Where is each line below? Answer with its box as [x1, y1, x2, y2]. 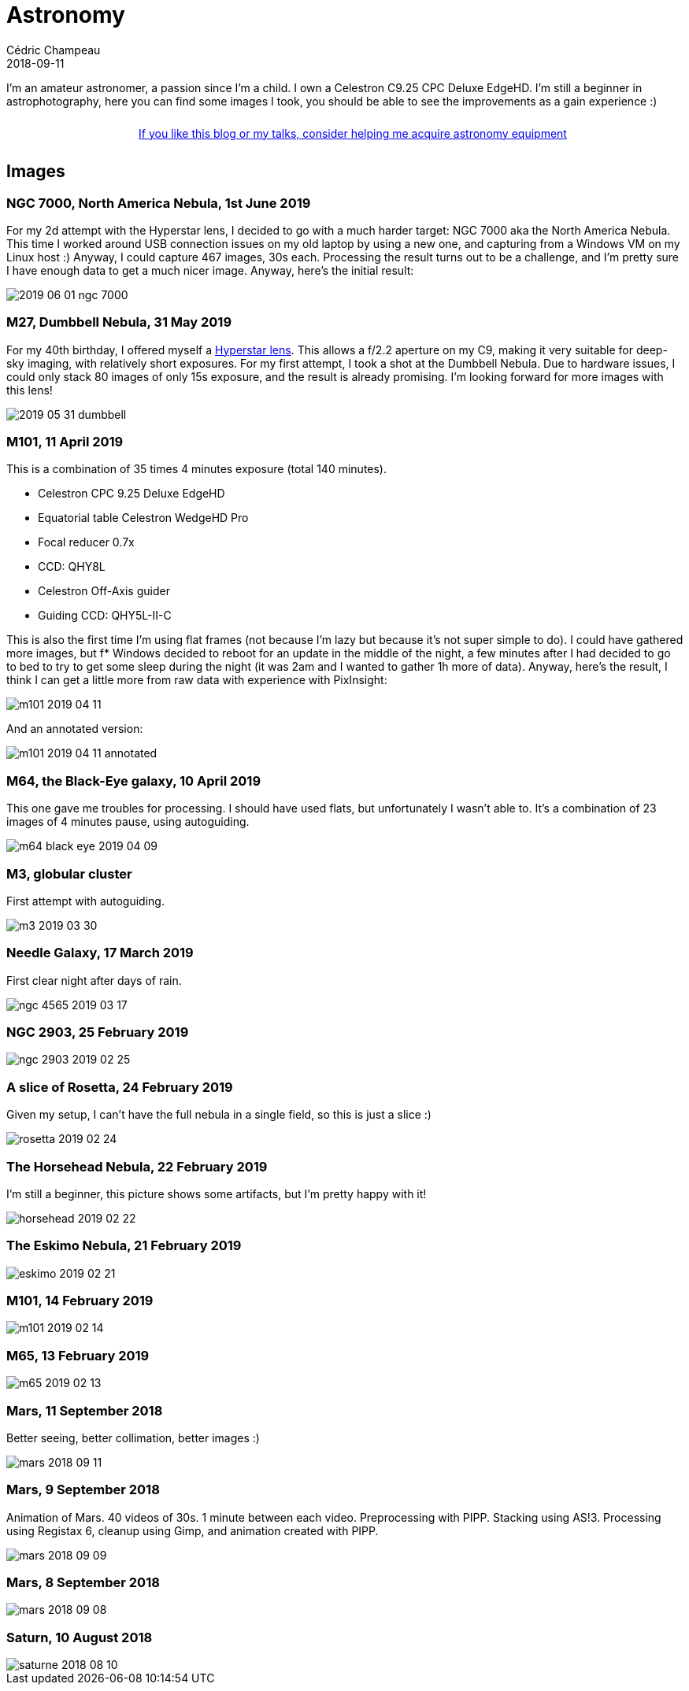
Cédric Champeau [6, 43, 101, 57]
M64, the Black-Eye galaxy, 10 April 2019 [6, 772, 261, 789]
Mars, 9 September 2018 [6, 1482, 160, 1498]
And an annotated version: [6, 722, 143, 736]
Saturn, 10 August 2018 [6, 1629, 153, 1645]
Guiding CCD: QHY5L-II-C [38, 609, 172, 623]
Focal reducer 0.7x [38, 535, 135, 549]
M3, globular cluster [6, 865, 132, 882]
